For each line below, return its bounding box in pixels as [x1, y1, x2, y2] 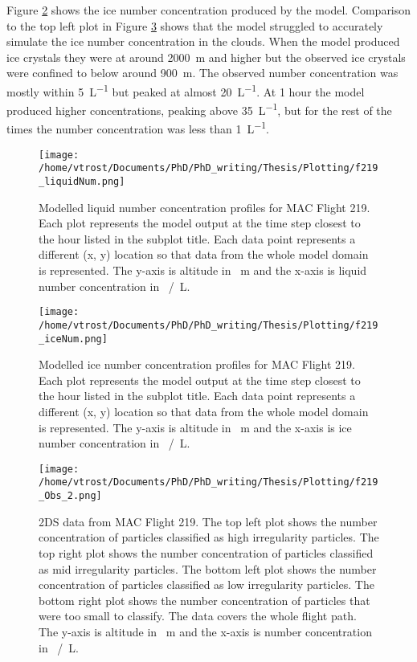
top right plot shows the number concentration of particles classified [39, 544, 374, 561]
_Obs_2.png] [39, 490, 102, 502]
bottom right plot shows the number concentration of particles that [39, 591, 370, 608]
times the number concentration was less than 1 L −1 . [6, 118, 269, 137]
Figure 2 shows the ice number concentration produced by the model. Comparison [6, 2, 411, 18]
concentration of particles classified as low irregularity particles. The [39, 576, 374, 593]
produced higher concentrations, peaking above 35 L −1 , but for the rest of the [6, 100, 392, 118]
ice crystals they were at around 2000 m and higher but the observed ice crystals [6, 48, 406, 65]
